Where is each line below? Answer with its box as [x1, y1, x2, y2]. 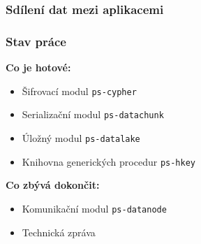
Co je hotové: [6, 60, 71, 75]
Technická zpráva [22, 224, 96, 239]
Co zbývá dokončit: [6, 178, 100, 192]
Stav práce [6, 32, 66, 50]
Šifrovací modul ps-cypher [22, 83, 137, 98]
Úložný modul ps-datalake [22, 130, 140, 145]
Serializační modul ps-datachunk [22, 107, 164, 122]
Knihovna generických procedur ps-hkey [22, 154, 196, 168]
